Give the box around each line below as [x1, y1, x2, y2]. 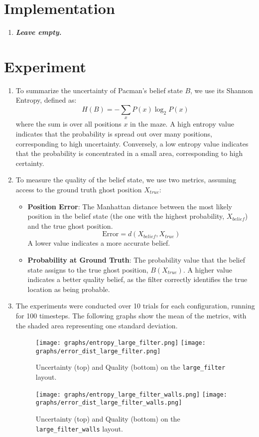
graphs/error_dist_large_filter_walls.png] [35, 399, 182, 407]
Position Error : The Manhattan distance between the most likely [27, 201, 232, 211]
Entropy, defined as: [15, 95, 77, 105]
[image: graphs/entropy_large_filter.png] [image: [35, 339, 206, 347]
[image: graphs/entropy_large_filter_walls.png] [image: [35, 391, 227, 398]
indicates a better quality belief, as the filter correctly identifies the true [27, 274, 248, 285]
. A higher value [183, 264, 232, 275]
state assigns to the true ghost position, [27, 264, 148, 275]
